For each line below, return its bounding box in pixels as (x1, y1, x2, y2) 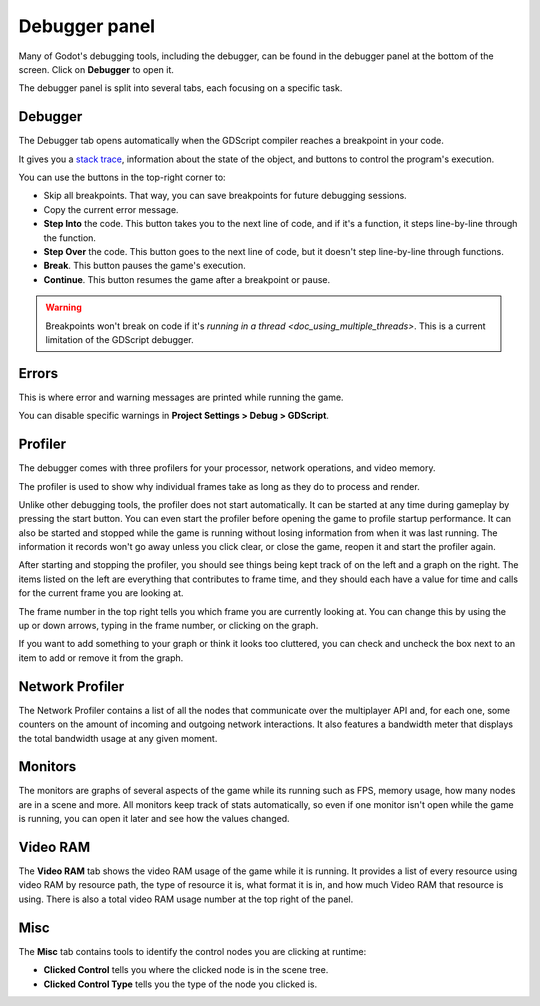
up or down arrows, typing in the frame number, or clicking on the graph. (18, 620, 319, 632)
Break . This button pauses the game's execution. (43, 260, 247, 272)
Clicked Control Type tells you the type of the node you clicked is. (43, 978, 318, 990)
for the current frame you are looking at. (18, 587, 184, 599)
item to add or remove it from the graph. (18, 651, 184, 664)
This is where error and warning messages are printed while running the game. (18, 391, 344, 403)
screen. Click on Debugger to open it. (18, 63, 175, 75)
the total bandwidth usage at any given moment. (18, 732, 218, 744)
